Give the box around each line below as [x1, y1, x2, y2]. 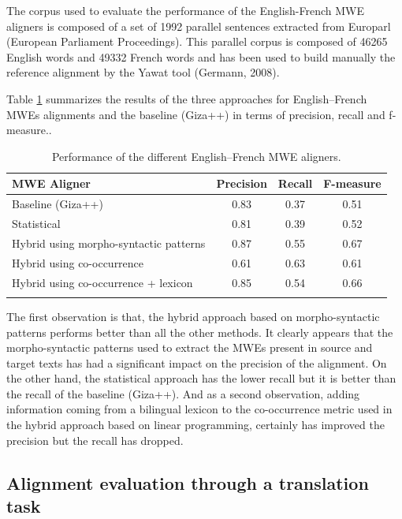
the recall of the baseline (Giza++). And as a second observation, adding [6, 385, 360, 401]
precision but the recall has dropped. [6, 431, 184, 448]
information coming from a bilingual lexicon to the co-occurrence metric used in [6, 401, 393, 417]
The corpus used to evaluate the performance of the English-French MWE [6, 2, 365, 18]
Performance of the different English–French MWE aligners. [51, 147, 341, 164]
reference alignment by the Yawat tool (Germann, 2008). [6, 64, 280, 80]
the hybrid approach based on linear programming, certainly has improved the [6, 416, 385, 433]
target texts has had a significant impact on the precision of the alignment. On [6, 354, 387, 371]
